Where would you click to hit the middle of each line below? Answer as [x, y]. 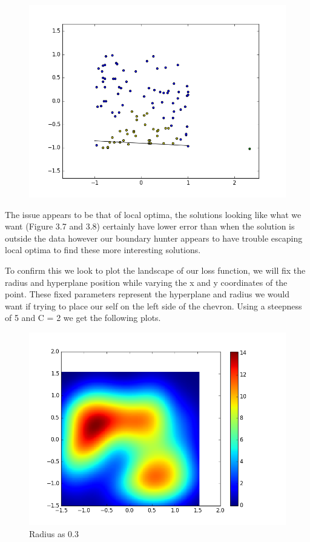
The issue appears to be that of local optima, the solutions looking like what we [153, 214]
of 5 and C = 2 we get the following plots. [83, 318]
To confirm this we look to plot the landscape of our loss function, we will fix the [155, 270]
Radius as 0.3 [54, 533]
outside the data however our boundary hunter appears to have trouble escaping [154, 238]
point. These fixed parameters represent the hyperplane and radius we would [147, 294]
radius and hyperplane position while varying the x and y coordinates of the [146, 282]
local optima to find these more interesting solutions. [103, 250]
